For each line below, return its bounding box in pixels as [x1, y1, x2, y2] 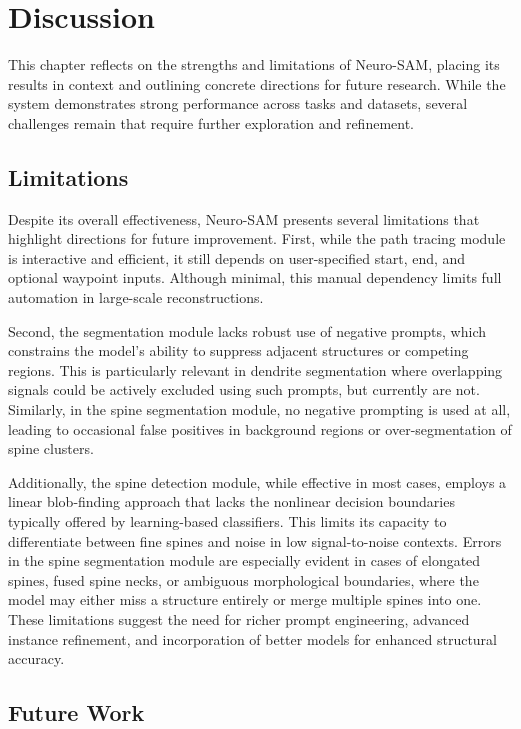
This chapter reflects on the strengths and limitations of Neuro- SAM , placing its [8, 54, 500, 75]
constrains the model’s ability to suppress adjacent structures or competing [8, 340, 469, 361]
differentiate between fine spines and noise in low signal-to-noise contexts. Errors [8, 530, 502, 551]
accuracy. [8, 648, 65, 669]
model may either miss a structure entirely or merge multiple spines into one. [8, 589, 482, 610]
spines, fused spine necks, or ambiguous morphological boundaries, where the [8, 569, 479, 590]
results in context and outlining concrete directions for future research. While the [8, 73, 506, 94]
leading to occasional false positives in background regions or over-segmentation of [8, 418, 512, 439]
